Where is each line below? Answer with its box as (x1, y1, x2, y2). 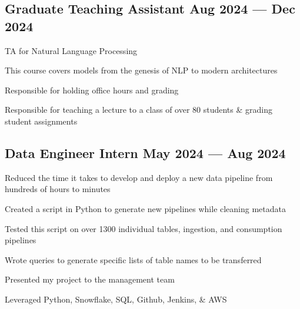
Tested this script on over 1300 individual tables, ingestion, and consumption (5, 222, 282, 234)
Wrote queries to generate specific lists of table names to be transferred (5, 253, 262, 266)
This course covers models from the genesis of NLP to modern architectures (5, 64, 278, 76)
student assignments (5, 115, 78, 127)
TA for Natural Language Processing (5, 44, 138, 56)
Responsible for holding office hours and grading (5, 83, 179, 96)
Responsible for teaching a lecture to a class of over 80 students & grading (5, 103, 272, 116)
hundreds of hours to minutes (5, 183, 111, 195)
